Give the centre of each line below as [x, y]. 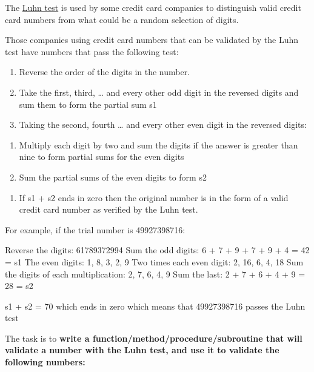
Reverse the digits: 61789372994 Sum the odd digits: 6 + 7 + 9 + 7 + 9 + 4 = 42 [157, 250]
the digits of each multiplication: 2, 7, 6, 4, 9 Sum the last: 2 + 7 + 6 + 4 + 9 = [155, 274]
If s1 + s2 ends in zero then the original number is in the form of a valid [154, 197]
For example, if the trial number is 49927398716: [95, 229]
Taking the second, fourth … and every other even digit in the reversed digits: [163, 125]
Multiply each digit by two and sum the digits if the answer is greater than [159, 144]
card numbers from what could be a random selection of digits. [122, 19]
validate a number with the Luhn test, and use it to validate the [142, 350]
